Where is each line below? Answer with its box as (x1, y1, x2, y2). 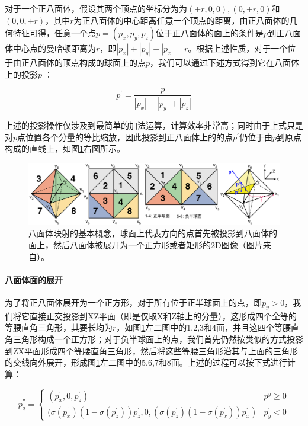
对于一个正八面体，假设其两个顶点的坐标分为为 (5, 2, 187, 14)
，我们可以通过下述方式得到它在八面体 (150, 56, 300, 69)
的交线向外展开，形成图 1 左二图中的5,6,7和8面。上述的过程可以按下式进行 (5, 356, 287, 369)
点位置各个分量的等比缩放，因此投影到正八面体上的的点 (17, 130, 233, 143)
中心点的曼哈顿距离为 (12, 42, 96, 55)
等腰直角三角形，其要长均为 (5, 321, 113, 334)
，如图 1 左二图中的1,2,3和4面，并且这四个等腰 (116, 321, 291, 334)
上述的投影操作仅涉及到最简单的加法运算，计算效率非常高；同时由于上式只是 (5, 119, 303, 132)
